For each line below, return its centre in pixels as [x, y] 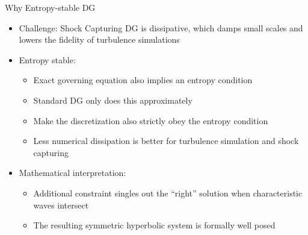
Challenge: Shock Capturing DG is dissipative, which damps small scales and [161, 27]
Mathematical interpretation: [72, 173]
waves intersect [61, 205]
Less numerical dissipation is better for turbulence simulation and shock [166, 141]
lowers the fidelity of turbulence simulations [99, 39]
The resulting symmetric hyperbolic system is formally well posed [154, 225]
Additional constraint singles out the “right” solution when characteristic [168, 193]
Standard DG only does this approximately [113, 100]
